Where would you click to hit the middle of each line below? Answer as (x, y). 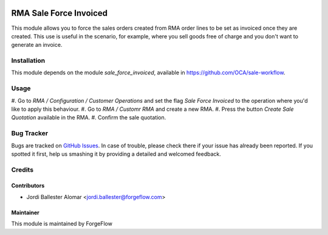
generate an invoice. (37, 45)
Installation (28, 61)
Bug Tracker (30, 133)
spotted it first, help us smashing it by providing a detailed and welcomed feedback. (116, 154)
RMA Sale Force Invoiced (60, 13)
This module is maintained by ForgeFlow (62, 224)
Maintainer (25, 212)
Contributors (28, 186)
